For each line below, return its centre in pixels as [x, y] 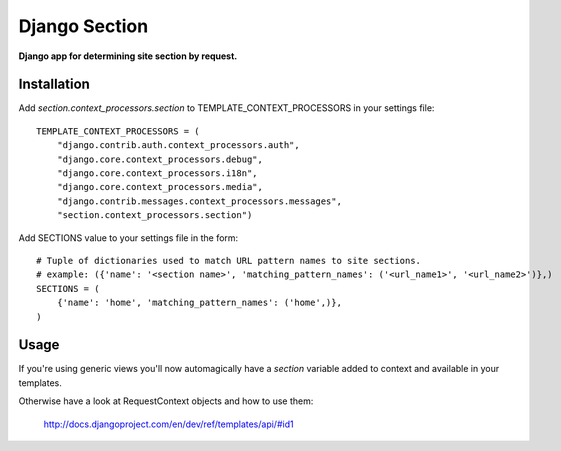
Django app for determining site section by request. [128, 56]
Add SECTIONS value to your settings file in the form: [128, 237]
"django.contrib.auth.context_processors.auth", [178, 145]
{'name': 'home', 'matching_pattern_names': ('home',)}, [199, 303]
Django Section [83, 26]
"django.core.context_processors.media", [160, 187]
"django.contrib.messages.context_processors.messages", [199, 201]
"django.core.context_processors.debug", [160, 159]
